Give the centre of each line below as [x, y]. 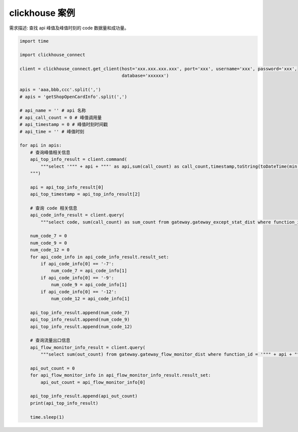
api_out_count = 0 [52, 368]
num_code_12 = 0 [50, 250]
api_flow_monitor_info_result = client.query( [88, 347]
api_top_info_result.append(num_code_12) [81, 326]
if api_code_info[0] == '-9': [77, 278]
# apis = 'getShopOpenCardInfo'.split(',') [74, 97]
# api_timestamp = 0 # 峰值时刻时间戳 [64, 125]
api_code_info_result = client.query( [77, 215]
